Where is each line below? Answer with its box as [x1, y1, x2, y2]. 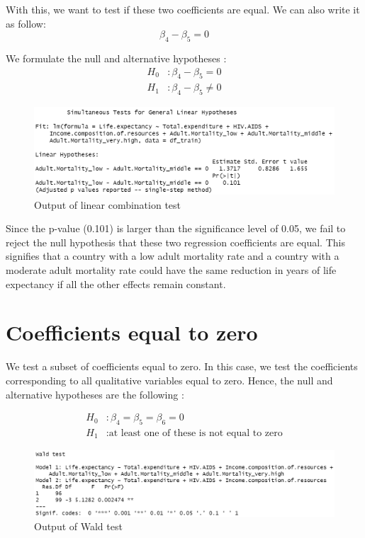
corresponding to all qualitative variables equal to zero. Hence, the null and [6, 372, 333, 387]
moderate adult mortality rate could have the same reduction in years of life [6, 263, 337, 277]
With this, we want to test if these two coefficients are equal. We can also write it [6, 2, 360, 16]
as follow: [6, 16, 46, 30]
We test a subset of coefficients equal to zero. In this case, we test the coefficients [6, 359, 358, 374]
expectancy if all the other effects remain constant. [6, 276, 226, 291]
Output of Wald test [34, 519, 123, 534]
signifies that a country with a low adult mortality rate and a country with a [6, 248, 339, 263]
